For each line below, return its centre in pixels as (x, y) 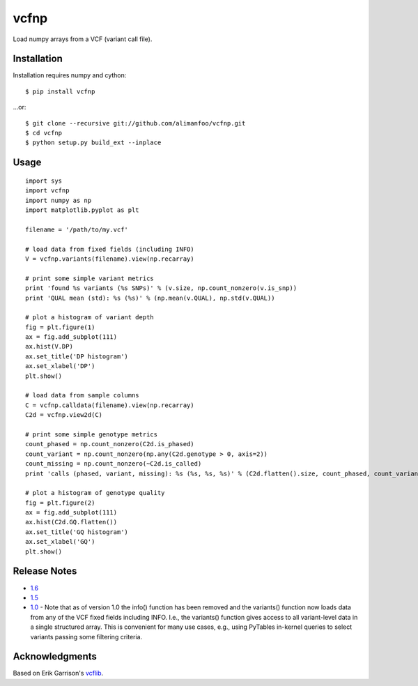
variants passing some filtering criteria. (86, 637)
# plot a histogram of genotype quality (95, 493)
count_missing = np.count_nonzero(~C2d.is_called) (114, 464)
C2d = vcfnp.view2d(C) (64, 415)
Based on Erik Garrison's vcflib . (58, 673)
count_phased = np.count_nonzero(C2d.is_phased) (110, 444)
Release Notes (45, 571)
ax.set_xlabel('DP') (60, 366)
